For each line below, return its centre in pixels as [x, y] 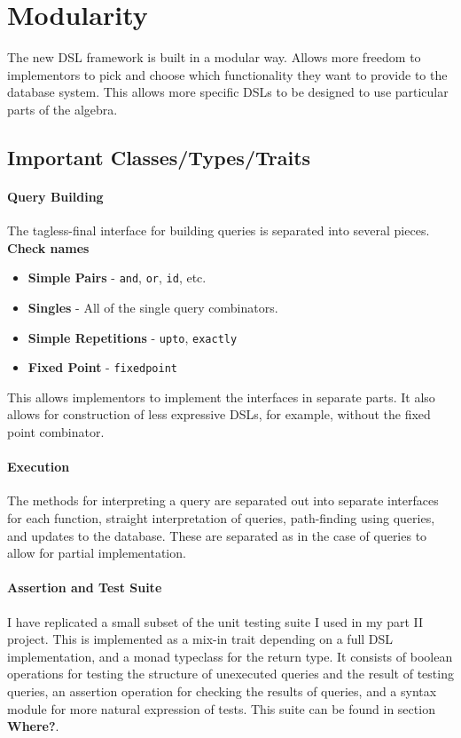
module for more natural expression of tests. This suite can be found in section [221, 708]
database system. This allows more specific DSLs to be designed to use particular [228, 92]
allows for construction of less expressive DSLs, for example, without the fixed [219, 414]
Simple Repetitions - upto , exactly [133, 337]
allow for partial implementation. [97, 553]
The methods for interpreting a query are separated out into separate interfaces [223, 500]
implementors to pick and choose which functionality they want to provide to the [227, 74]
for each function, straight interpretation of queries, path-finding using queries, [221, 518]
